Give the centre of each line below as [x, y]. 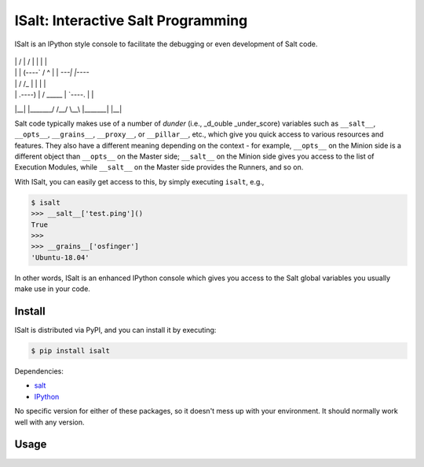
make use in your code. [52, 289]
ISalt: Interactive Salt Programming [131, 20]
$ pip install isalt [70, 351]
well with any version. [49, 422]
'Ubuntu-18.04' [60, 257]
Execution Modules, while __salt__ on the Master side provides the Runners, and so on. [159, 167]
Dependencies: [39, 371]
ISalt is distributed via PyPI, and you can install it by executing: [115, 330]
